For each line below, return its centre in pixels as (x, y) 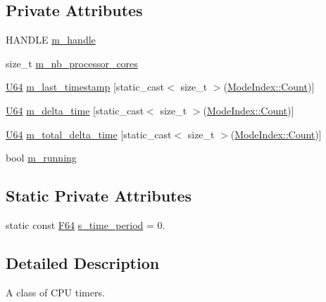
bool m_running (41, 158)
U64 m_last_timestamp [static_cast (85, 87)
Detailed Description (83, 262)
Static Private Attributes (99, 196)
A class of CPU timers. (55, 292)
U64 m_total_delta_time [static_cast (89, 134)
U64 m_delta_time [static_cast (75, 110)
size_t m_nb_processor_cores (72, 63)
